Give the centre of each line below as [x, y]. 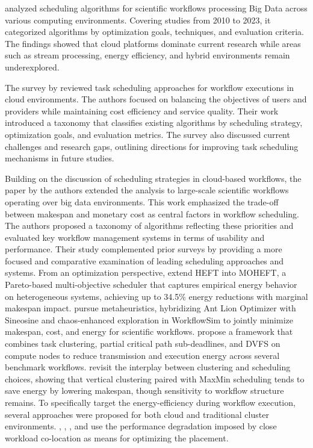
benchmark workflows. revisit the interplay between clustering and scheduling [148, 367]
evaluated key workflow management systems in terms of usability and [135, 237]
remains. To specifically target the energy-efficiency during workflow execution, [150, 402]
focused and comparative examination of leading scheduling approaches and [144, 260]
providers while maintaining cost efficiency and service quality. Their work [142, 110]
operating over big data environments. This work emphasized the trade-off [142, 201]
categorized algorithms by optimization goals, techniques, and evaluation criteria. [155, 32]
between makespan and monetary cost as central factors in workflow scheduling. [152, 213]
